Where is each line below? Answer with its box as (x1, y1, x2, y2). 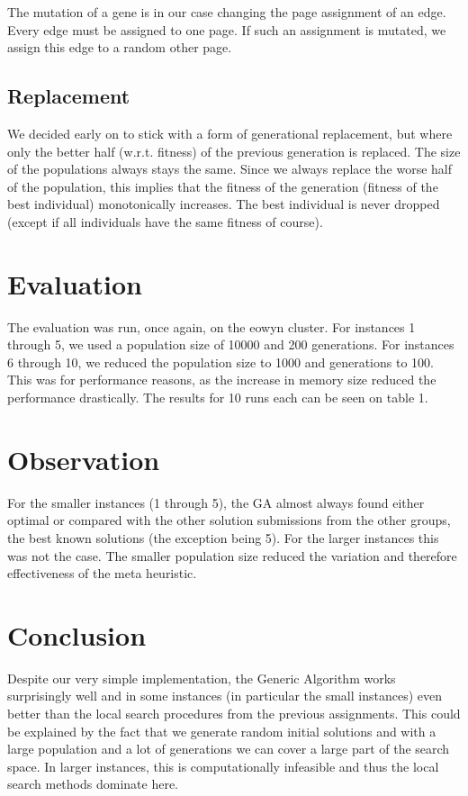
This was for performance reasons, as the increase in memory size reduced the (7, 370, 436, 389)
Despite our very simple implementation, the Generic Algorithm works (7, 668, 396, 687)
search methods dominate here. (7, 774, 178, 793)
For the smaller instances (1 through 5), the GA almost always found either (7, 493, 425, 511)
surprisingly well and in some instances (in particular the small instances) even (7, 686, 442, 705)
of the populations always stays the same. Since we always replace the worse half (7, 159, 453, 178)
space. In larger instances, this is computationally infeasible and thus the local (7, 756, 439, 775)
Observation (7, 440, 160, 477)
